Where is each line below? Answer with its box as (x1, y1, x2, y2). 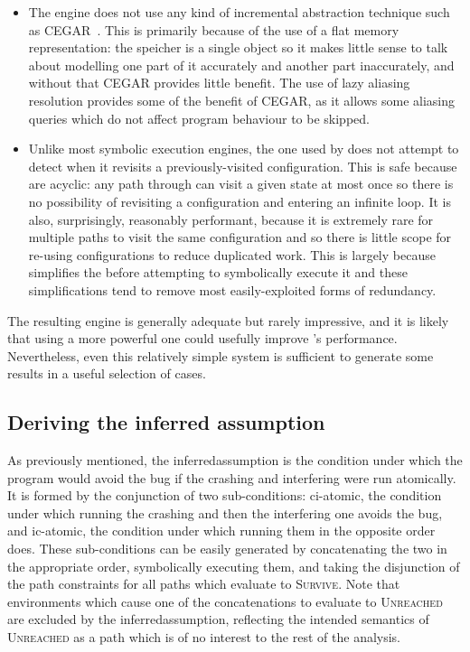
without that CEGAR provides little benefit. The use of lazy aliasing (28, 73, 410, 92)
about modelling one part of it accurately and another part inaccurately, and (28, 55, 455, 74)
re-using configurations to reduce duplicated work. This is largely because (28, 245, 436, 264)
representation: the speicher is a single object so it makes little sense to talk (28, 38, 448, 57)
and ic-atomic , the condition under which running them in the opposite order (7, 521, 436, 540)
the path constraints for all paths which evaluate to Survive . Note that (7, 574, 400, 593)
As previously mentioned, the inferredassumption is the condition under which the (7, 451, 463, 470)
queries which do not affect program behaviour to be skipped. (28, 108, 370, 127)
